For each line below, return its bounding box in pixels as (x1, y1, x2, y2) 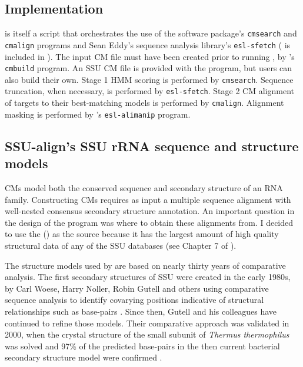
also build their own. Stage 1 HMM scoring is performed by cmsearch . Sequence (5, 73, 294, 85)
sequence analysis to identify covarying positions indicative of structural (5, 293, 264, 306)
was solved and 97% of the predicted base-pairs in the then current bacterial (5, 339, 280, 352)
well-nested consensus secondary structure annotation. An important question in (5, 205, 295, 217)
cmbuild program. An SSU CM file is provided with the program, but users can (5, 62, 292, 74)
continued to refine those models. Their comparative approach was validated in (5, 316, 289, 329)
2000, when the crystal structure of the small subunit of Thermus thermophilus (5, 328, 289, 341)
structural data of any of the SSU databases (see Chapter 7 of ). (5, 239, 237, 251)
